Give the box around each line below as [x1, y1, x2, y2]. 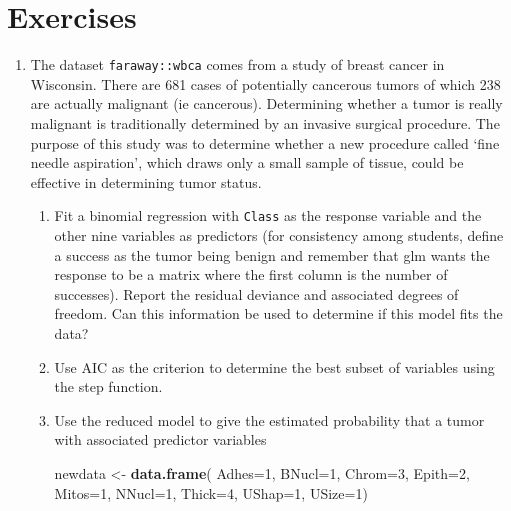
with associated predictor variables [54, 429, 267, 450]
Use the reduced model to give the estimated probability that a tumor [54, 409, 485, 430]
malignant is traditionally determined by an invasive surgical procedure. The [30, 112, 500, 133]
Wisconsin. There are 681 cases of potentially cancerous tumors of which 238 [30, 73, 501, 94]
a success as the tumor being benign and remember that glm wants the [54, 244, 490, 265]
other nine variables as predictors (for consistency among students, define [54, 225, 504, 245]
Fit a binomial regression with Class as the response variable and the [54, 205, 482, 226]
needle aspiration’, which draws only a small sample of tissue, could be [30, 152, 464, 173]
